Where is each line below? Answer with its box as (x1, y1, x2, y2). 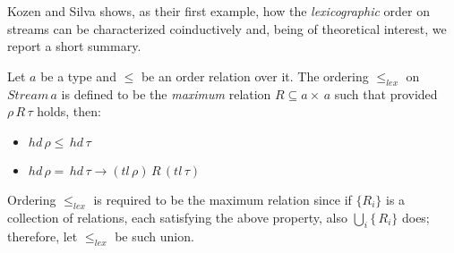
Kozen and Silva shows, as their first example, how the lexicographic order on (7, 2, 431, 20)
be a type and (40, 66, 116, 85)
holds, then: (37, 102, 101, 121)
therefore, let (7, 227, 78, 246)
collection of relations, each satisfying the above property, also (7, 207, 347, 226)
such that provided (334, 84, 438, 103)
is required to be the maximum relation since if (93, 190, 352, 208)
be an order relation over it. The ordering (141, 66, 369, 85)
